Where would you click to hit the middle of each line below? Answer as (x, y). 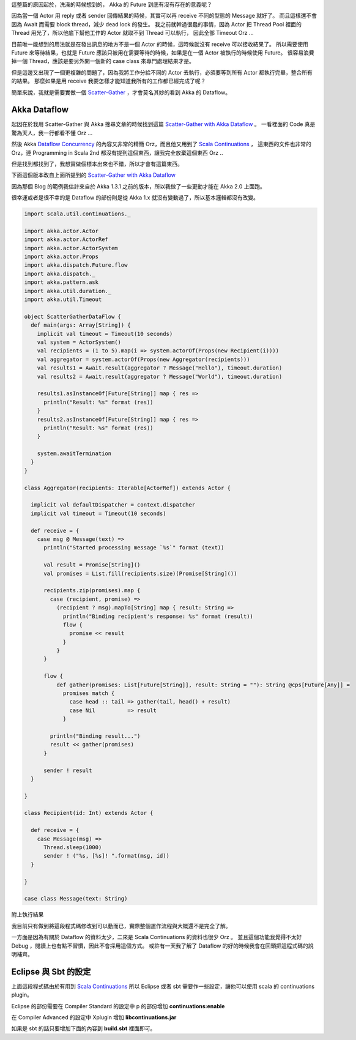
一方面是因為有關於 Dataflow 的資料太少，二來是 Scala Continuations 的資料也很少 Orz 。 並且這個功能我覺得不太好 (157, 937)
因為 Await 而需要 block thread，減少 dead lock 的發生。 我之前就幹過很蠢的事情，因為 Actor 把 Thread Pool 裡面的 (157, 24)
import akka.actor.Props (61, 257)
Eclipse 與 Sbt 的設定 (51, 972)
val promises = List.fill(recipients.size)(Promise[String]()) (140, 573)
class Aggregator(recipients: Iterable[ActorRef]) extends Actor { (128, 488)
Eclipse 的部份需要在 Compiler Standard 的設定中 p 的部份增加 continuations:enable (118, 1006)
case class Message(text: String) (76, 899)
